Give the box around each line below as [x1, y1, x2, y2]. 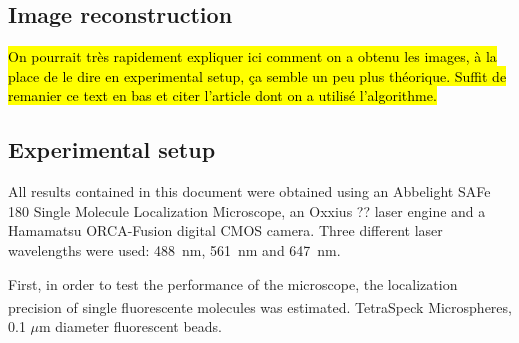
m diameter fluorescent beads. [39, 316, 223, 337]
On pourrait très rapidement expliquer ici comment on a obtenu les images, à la [8, 46, 497, 67]
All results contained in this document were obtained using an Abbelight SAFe [8, 181, 491, 202]
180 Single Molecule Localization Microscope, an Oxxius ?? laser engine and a [8, 200, 486, 221]
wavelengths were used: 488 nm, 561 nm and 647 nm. [8, 239, 341, 260]
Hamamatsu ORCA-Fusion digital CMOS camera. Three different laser [8, 220, 443, 241]
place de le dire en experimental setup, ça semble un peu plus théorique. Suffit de [8, 65, 507, 86]
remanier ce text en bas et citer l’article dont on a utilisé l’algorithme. [8, 85, 437, 106]
